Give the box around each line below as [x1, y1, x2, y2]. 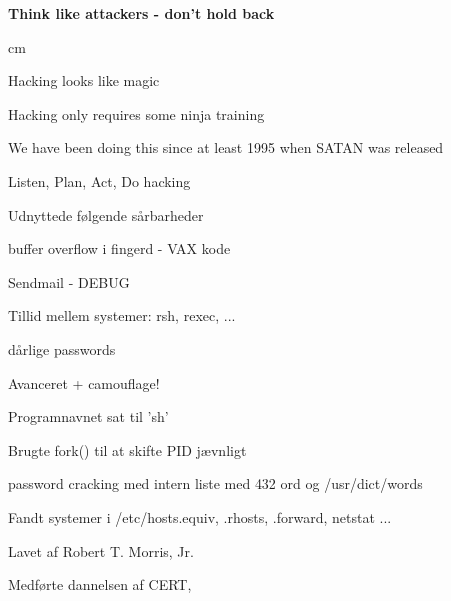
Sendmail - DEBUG [8, 271, 130, 292]
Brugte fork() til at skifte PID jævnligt [8, 439, 247, 460]
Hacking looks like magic [8, 70, 160, 91]
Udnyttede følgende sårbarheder [8, 204, 204, 225]
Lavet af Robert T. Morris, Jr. [8, 540, 194, 561]
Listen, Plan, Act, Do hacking [8, 170, 191, 191]
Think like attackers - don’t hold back [8, 3, 275, 23]
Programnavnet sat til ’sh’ [8, 406, 169, 427]
